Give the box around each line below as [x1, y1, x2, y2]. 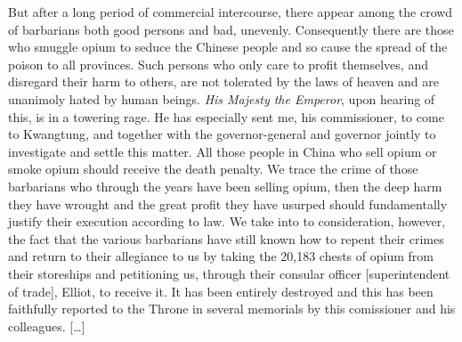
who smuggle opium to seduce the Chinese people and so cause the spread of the [8, 37, 448, 56]
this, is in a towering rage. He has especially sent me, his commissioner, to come [8, 107, 444, 126]
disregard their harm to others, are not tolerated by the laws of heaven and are [8, 72, 439, 91]
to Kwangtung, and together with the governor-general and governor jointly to [8, 125, 436, 143]
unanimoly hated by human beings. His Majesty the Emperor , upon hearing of [8, 89, 435, 108]
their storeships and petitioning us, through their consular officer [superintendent [8, 264, 450, 282]
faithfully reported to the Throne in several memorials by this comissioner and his [8, 299, 456, 318]
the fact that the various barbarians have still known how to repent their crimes [8, 229, 444, 248]
